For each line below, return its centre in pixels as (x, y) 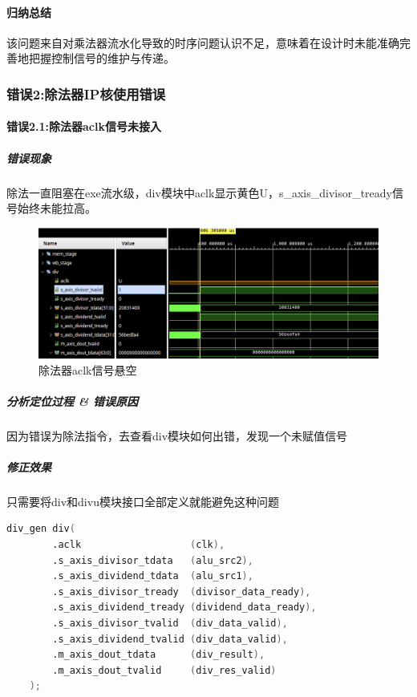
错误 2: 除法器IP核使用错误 (86, 93)
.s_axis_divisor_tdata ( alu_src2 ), (153, 560)
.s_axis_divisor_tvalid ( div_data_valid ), (170, 623)
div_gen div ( (41, 529)
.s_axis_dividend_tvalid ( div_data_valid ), (170, 639)
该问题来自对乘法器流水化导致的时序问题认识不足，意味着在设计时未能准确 (203, 42)
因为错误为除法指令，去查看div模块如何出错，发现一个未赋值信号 (177, 435)
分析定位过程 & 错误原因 (72, 401)
